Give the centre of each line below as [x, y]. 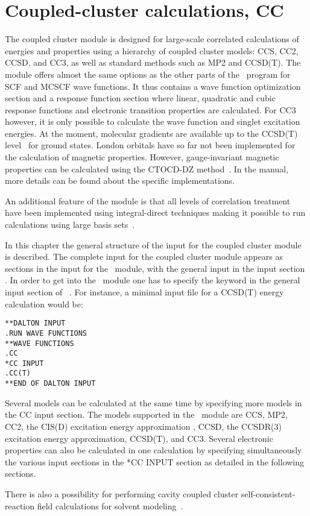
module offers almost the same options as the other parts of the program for [148, 74]
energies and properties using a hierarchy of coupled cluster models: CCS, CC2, [152, 50]
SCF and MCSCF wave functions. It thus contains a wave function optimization [153, 86]
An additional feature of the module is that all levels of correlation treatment [148, 200]
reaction [20, 505]
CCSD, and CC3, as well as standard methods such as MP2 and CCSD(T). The [153, 62]
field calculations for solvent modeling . [110, 505]
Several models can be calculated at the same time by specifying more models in [153, 402]
